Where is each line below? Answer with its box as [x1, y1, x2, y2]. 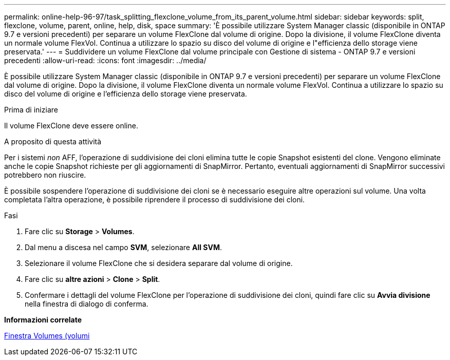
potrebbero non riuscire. [4, 170, 86, 179]
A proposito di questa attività [4, 137, 102, 146]
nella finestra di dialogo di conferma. [25, 299, 148, 308]
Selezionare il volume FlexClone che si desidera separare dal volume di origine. [25, 259, 293, 268]
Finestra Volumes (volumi [4, 331, 90, 340]
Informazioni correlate [4, 315, 82, 324]
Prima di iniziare [4, 105, 58, 114]
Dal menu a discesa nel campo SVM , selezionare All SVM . [25, 243, 222, 252]
